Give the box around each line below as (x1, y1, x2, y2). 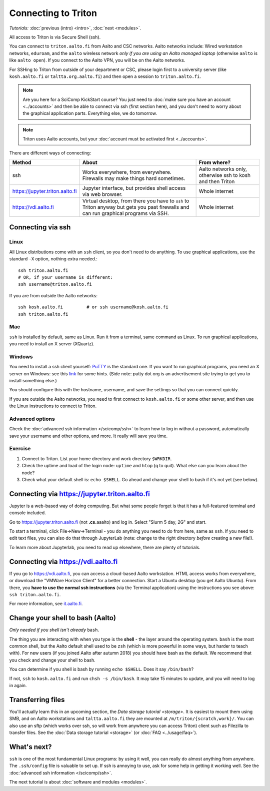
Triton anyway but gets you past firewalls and (82, 204, 189, 211)
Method (12, 159, 31, 166)
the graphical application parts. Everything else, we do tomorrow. (22, 110, 157, 116)
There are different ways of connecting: (9, 150, 91, 156)
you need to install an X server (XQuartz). (9, 341, 94, 347)
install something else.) (9, 377, 57, 383)
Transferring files (9, 695, 65, 704)
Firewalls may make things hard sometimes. (82, 175, 185, 182)
